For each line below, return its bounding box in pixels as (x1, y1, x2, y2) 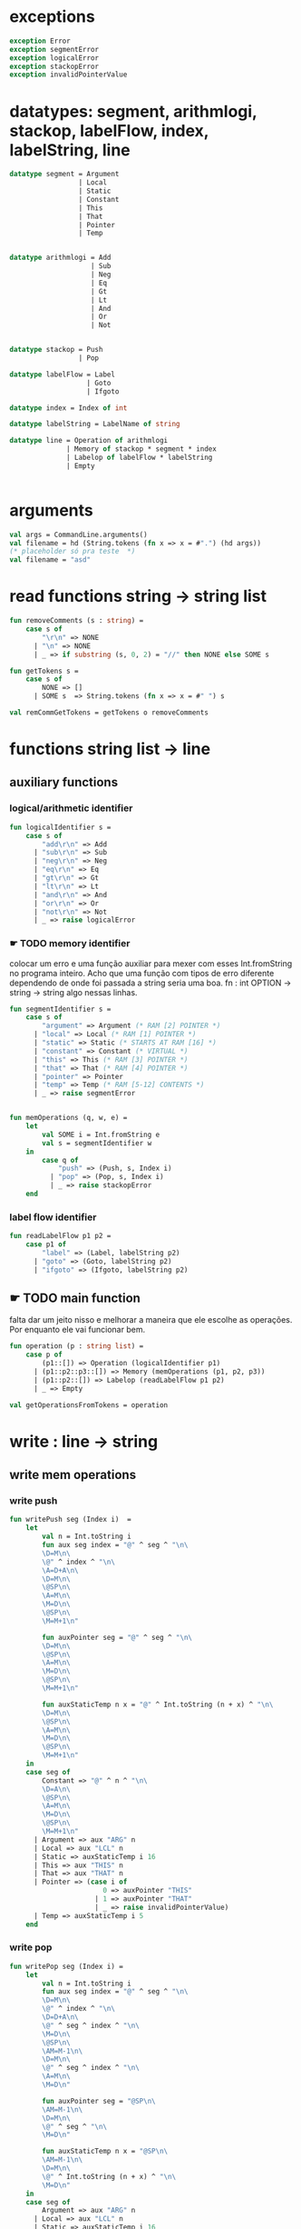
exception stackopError (9, 62, 100, 71)
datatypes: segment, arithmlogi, (9, 101, 257, 122)
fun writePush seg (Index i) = (9, 1515, 131, 1524)
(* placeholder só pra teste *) (9, 547, 136, 556)
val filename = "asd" (9, 555, 92, 565)
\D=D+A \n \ (42, 2013, 79, 2022)
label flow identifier (9, 1211, 97, 1224)
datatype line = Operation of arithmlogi (9, 436, 169, 445)
